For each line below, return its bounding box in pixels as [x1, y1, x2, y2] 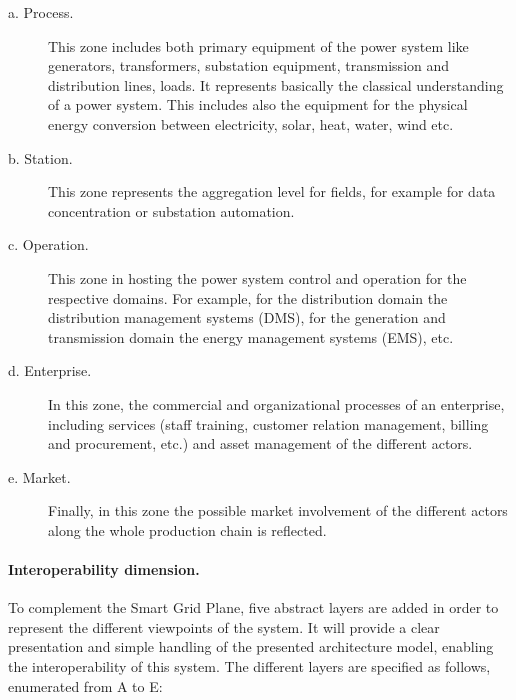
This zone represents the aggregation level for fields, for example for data [48, 181, 496, 202]
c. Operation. [8, 234, 89, 255]
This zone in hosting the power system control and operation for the [48, 267, 467, 288]
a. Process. [8, 2, 74, 22]
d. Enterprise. [8, 360, 92, 381]
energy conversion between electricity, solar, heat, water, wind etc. [48, 113, 454, 134]
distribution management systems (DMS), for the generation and [48, 307, 446, 328]
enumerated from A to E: [8, 675, 163, 696]
